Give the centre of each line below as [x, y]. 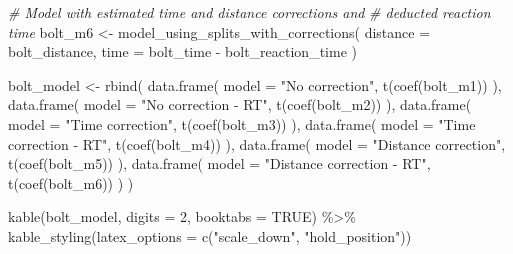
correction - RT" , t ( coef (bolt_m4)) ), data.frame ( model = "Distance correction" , [257, 143]
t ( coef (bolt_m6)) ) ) [71, 182]
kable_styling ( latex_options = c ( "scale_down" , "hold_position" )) [210, 235]
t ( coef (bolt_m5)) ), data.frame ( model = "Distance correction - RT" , [219, 163]
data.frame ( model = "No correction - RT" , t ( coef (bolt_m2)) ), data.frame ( [240, 104]
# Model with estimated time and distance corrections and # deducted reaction [249, 12]
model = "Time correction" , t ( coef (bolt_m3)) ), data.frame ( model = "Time [242, 123]
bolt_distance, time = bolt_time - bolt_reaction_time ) [182, 51]
